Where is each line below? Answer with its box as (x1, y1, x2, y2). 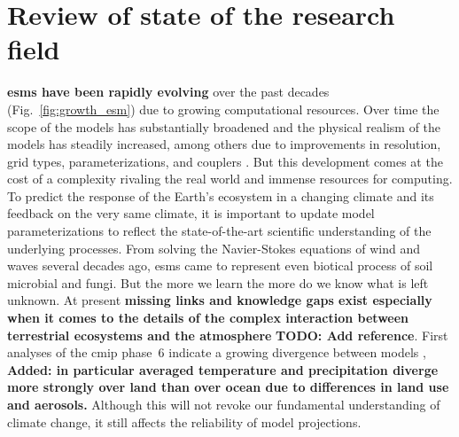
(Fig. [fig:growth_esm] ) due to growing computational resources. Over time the (7, 99, 440, 118)
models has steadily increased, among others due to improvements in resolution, (7, 135, 441, 153)
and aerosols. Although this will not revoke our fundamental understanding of (7, 395, 440, 413)
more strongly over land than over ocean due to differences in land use (7, 378, 449, 396)
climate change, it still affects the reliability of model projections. (7, 412, 362, 431)
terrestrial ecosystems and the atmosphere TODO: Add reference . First (7, 325, 448, 344)
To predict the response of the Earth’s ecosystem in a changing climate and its (7, 186, 434, 205)
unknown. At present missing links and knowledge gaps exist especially (7, 291, 432, 309)
